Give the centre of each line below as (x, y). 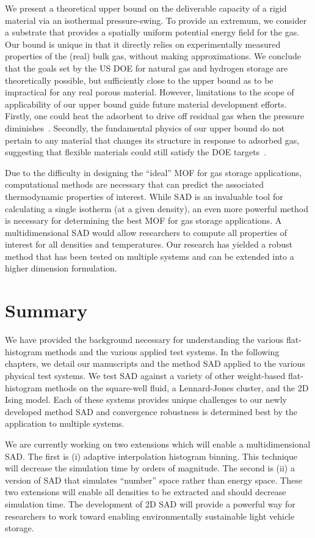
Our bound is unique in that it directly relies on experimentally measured (143, 44)
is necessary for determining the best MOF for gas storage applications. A (143, 220)
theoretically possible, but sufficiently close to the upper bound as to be (139, 80)
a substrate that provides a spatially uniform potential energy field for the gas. (152, 32)
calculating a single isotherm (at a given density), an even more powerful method (157, 208)
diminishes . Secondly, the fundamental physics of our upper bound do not (145, 127)
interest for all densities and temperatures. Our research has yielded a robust (149, 244)
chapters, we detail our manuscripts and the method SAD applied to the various (155, 363)
